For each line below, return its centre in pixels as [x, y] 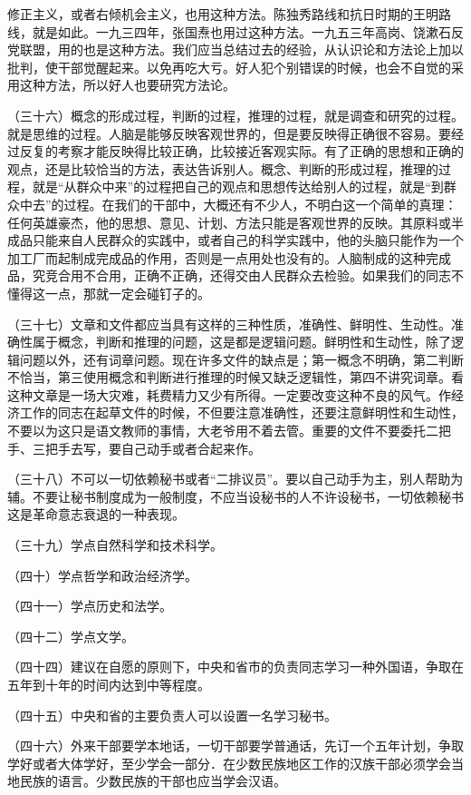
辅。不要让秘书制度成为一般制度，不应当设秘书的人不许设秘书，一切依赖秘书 [235, 496]
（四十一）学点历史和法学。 [90, 606]
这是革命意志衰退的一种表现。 [96, 514]
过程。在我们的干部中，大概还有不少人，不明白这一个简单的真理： [260, 204]
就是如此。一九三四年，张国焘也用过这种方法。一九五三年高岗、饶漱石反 [248, 31]
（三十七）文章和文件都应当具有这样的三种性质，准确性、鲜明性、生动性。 [229, 324]
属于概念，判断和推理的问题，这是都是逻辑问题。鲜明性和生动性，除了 [241, 342]
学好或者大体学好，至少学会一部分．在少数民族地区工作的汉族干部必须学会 [229, 763]
